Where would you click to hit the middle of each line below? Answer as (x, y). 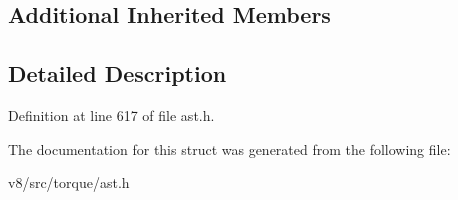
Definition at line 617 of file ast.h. (111, 114)
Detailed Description (117, 73)
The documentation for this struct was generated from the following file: (229, 148)
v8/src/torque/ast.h (69, 182)
